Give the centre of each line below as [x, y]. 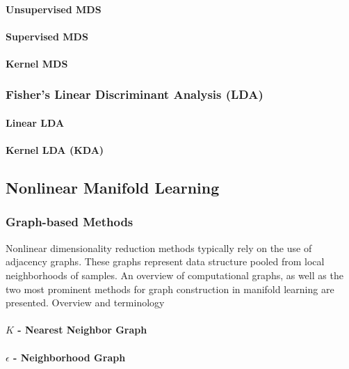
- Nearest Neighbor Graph [82, 330]
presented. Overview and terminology [85, 303]
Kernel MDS [37, 63]
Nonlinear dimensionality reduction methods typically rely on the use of [159, 248]
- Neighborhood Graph [70, 357]
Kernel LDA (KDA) [55, 150]
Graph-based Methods [70, 222]
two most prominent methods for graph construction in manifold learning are [170, 289]
